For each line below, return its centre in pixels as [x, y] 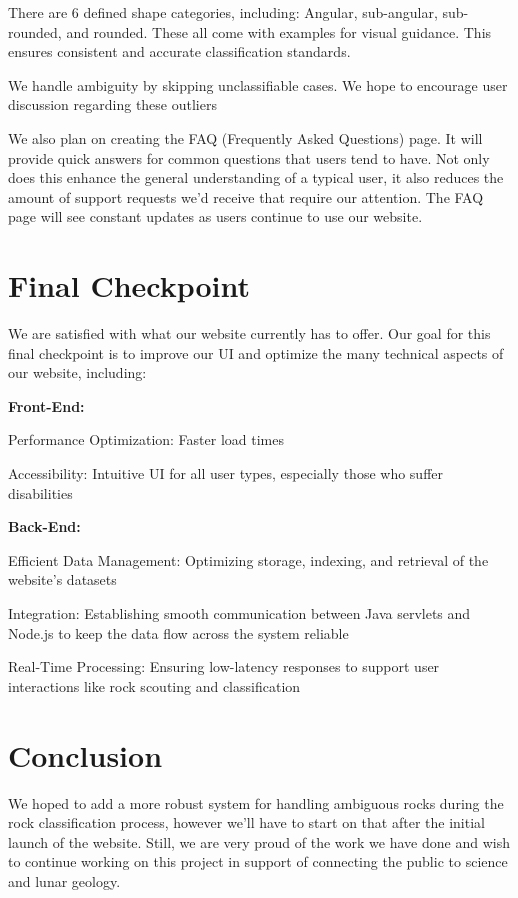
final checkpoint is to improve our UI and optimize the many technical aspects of [256, 352]
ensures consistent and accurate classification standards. [179, 51]
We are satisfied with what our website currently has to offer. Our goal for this [249, 333]
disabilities [40, 492]
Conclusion [85, 754]
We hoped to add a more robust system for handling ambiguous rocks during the [256, 802]
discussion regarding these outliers [112, 104]
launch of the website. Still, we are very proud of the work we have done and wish [259, 841]
